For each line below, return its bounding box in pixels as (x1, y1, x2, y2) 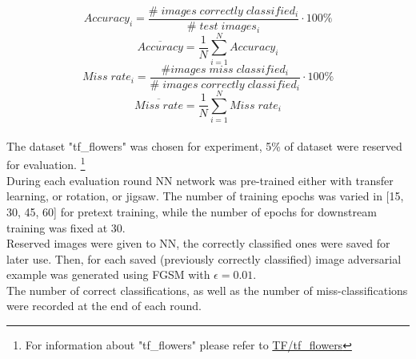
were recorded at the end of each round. (6, 297, 202, 314)
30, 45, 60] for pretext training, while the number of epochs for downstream (6, 203, 377, 220)
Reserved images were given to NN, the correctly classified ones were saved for (6, 235, 390, 252)
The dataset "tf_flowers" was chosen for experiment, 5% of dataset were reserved (6, 137, 402, 154)
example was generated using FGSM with (6, 266, 210, 283)
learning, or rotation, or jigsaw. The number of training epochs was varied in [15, (6, 188, 404, 204)
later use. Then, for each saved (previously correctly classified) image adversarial (6, 250, 402, 267)
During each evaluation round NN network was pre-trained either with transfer (6, 171, 394, 188)
